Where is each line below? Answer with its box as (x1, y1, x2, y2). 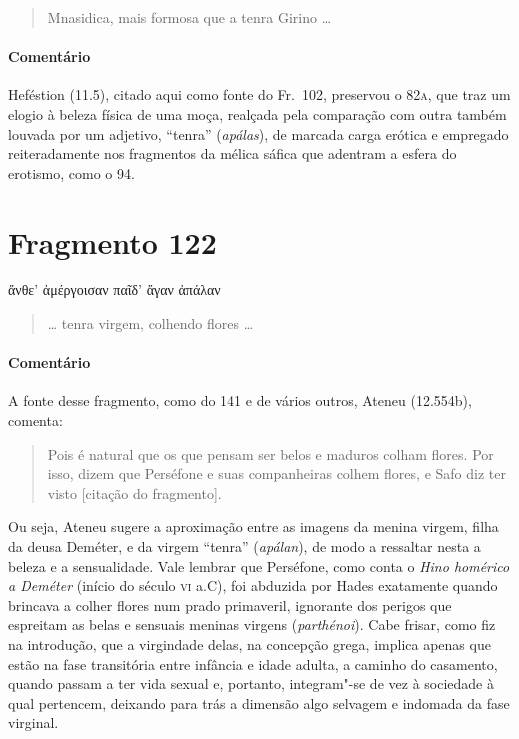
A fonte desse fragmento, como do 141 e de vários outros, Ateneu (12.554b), (8, 390, 472, 411)
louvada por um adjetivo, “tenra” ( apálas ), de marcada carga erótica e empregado (8, 123, 509, 144)
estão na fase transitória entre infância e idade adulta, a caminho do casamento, (8, 653, 498, 674)
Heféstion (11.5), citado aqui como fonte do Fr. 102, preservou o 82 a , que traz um (8, 84, 511, 105)
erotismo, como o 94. (8, 162, 135, 183)
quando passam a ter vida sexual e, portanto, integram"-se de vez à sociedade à (8, 673, 494, 694)
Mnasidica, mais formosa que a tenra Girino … (47, 7, 332, 27)
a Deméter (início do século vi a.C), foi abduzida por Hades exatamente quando (8, 575, 498, 596)
